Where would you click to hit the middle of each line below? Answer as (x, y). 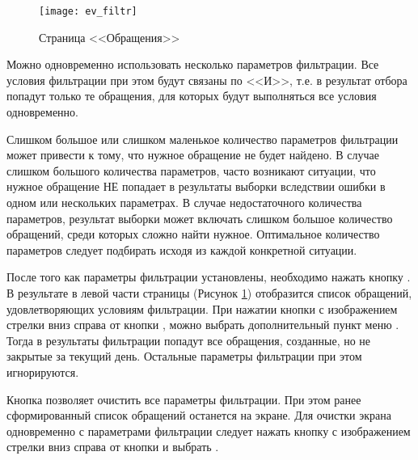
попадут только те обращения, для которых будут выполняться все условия (192, 96)
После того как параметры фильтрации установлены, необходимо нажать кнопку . (209, 277)
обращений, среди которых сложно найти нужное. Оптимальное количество (193, 234)
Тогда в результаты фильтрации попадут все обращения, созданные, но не (189, 340)
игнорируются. (43, 371)
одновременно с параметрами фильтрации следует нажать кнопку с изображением (209, 430)
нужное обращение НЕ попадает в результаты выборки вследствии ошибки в (196, 186)
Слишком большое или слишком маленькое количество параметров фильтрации (203, 139)
